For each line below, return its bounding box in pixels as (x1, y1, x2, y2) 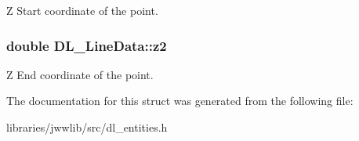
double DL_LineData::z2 (6, 35, 167, 55)
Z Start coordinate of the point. (6, 2, 158, 18)
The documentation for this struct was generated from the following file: (6, 92, 354, 109)
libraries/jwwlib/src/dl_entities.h (6, 119, 168, 135)
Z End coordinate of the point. (6, 66, 154, 82)
